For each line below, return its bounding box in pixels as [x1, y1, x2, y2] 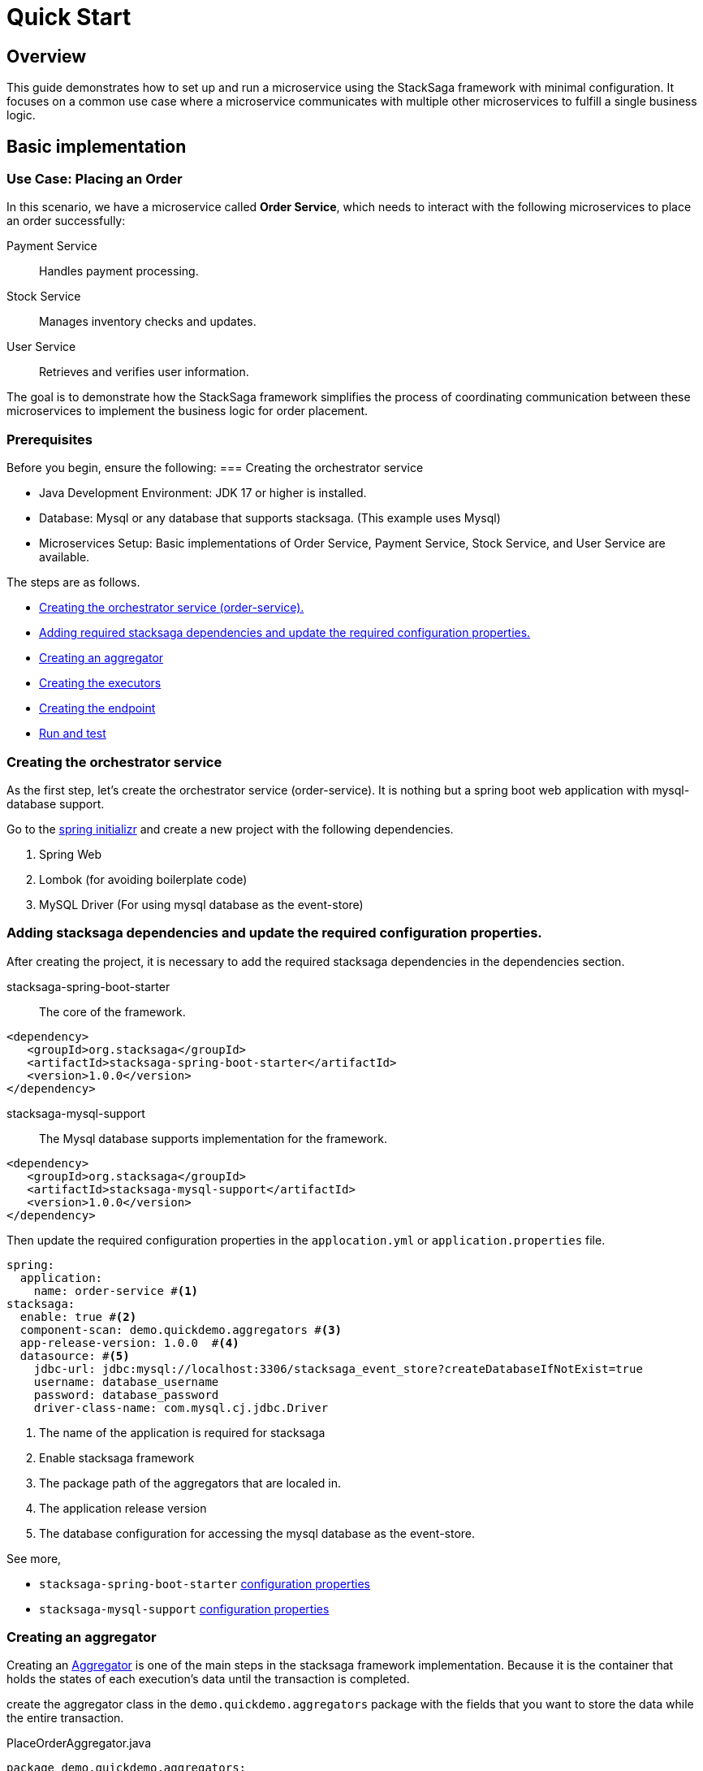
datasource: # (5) [19, 1349, 130, 1362]
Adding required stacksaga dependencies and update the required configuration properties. [39, 626, 531, 640]
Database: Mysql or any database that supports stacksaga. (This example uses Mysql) [39, 511, 501, 526]
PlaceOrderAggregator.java [6, 1736, 152, 1751]
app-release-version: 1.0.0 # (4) [19, 1336, 239, 1349]
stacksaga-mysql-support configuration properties [39, 1601, 330, 1616]
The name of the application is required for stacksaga [39, 1425, 326, 1440]
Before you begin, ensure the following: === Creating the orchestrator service [6, 461, 424, 475]
